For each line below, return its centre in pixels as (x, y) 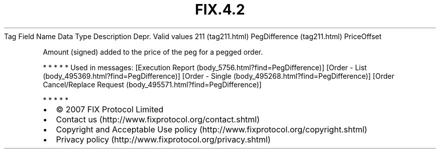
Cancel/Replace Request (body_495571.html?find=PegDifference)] (152, 84)
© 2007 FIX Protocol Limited (110, 109)
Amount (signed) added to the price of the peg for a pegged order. (153, 52)
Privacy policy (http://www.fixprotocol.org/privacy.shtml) (163, 139)
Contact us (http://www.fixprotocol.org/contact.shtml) (158, 119)
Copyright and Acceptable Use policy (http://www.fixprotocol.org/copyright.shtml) (212, 129)
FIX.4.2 (220, 10)
